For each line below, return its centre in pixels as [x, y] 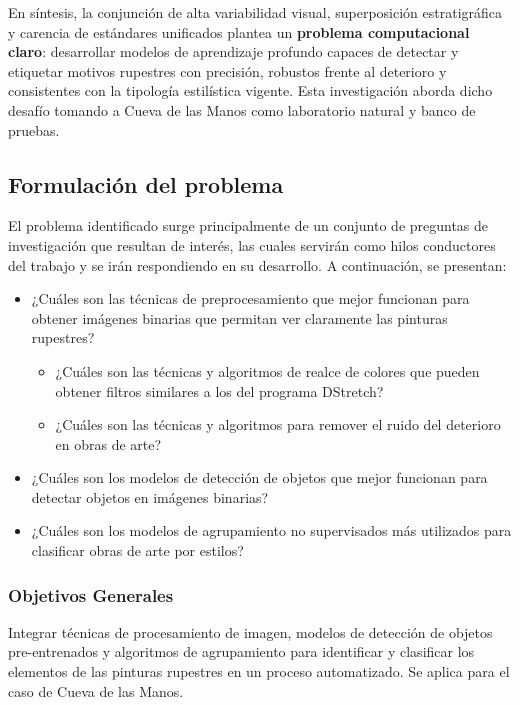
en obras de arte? [108, 443]
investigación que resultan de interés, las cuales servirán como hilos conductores [252, 244]
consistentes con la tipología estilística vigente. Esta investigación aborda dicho [250, 90]
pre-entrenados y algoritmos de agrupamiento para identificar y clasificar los [241, 651]
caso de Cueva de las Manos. [96, 690]
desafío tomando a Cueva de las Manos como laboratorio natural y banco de [242, 109]
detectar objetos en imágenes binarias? [150, 496]
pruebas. [34, 129]
